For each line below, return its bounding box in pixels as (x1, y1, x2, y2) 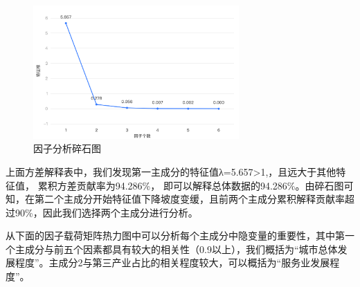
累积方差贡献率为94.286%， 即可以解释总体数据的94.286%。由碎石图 (37, 178, 344, 192)
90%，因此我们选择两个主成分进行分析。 (15, 205, 198, 219)
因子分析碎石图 (33, 141, 101, 156)
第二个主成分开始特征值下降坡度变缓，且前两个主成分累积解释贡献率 (34, 192, 345, 206)
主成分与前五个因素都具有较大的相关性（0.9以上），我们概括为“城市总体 (15, 241, 338, 256)
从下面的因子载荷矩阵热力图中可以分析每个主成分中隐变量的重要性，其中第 (6, 228, 345, 243)
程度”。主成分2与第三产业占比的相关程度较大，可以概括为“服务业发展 (15, 255, 330, 270)
